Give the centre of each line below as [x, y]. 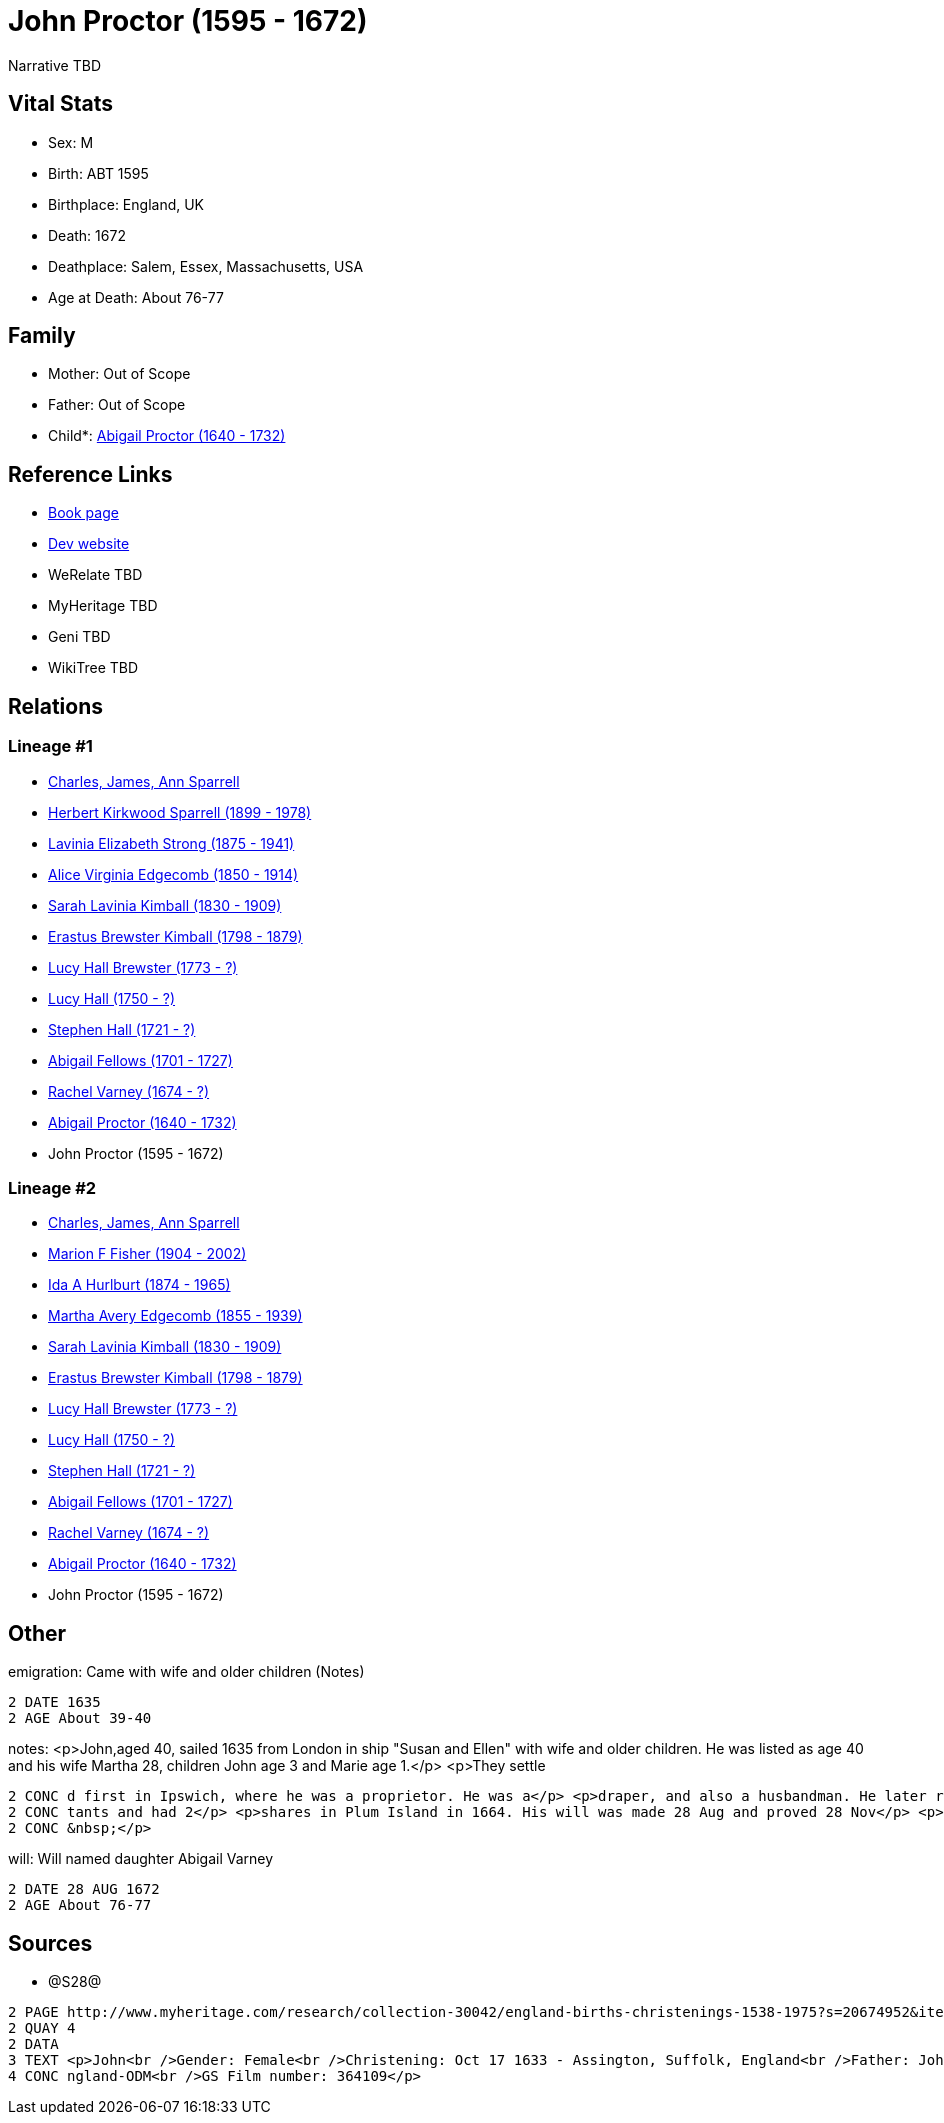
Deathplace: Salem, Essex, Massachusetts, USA [206, 266]
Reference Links [90, 474]
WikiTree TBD [93, 668]
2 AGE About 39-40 [80, 1718]
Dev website [89, 544]
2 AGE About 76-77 [80, 1905]
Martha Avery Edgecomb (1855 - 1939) [175, 1316]
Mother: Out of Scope [119, 374]
